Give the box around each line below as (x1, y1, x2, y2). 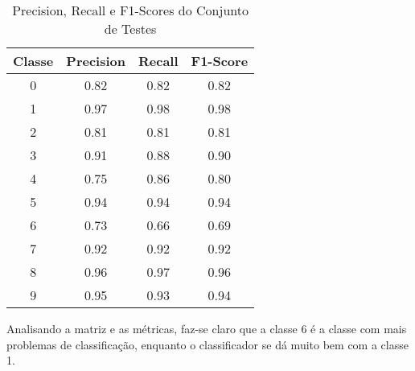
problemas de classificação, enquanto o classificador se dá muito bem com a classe (6, 336, 409, 352)
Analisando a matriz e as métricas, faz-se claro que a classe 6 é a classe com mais (6, 320, 407, 336)
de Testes (104, 19, 157, 38)
